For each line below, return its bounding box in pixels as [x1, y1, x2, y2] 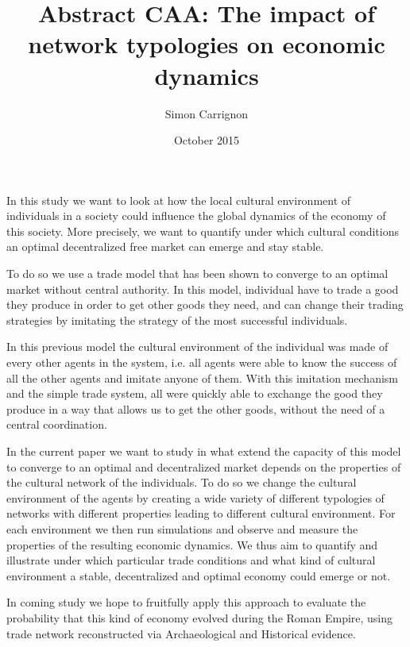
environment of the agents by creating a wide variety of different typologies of [6, 489, 385, 506]
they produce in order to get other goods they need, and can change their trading [6, 296, 404, 313]
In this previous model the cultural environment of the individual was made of [6, 338, 389, 355]
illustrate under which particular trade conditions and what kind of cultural [6, 552, 376, 568]
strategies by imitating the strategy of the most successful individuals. [6, 311, 348, 328]
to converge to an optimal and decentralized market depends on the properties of [6, 458, 401, 475]
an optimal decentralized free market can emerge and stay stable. [6, 238, 324, 255]
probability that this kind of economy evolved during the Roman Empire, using [6, 609, 393, 626]
